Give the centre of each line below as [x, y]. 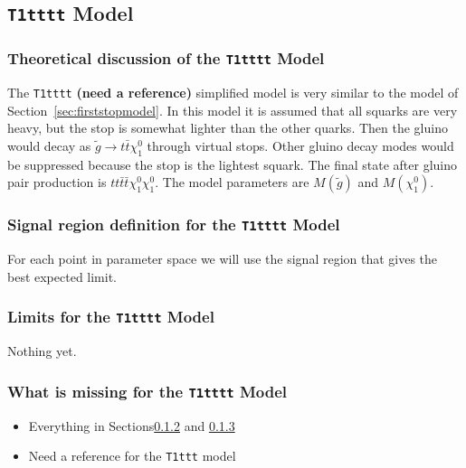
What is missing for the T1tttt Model [147, 391]
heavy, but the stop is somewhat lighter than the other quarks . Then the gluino [228, 128]
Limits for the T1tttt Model [111, 317]
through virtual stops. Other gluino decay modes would [300, 145]
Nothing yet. [42, 351]
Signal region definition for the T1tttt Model [174, 225]
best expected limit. [62, 276]
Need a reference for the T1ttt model [132, 456]
